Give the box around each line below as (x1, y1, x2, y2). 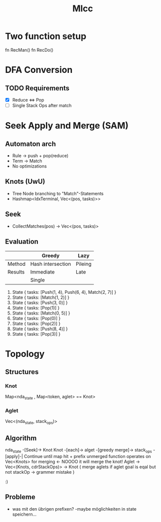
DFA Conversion (5, 65, 73, 75)
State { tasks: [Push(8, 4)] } (12, 326, 68, 332)
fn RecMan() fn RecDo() (5, 47, 54, 53)
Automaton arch (5, 139, 56, 148)
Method (7, 260, 26, 267)
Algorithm (5, 434, 37, 442)
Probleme (5, 493, 35, 501)
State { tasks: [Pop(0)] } (12, 315, 61, 321)
